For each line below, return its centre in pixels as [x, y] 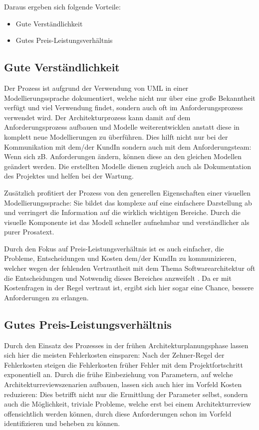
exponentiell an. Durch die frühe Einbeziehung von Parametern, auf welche [119, 374]
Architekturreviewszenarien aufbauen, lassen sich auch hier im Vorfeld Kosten [123, 384]
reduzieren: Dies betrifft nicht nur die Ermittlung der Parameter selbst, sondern [126, 394]
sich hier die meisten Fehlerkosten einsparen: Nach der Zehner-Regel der [114, 355]
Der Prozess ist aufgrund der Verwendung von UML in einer [96, 88]
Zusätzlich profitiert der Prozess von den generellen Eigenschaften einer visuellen [128, 192]
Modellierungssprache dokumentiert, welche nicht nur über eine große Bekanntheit [130, 98]
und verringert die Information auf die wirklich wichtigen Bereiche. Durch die [122, 212]
